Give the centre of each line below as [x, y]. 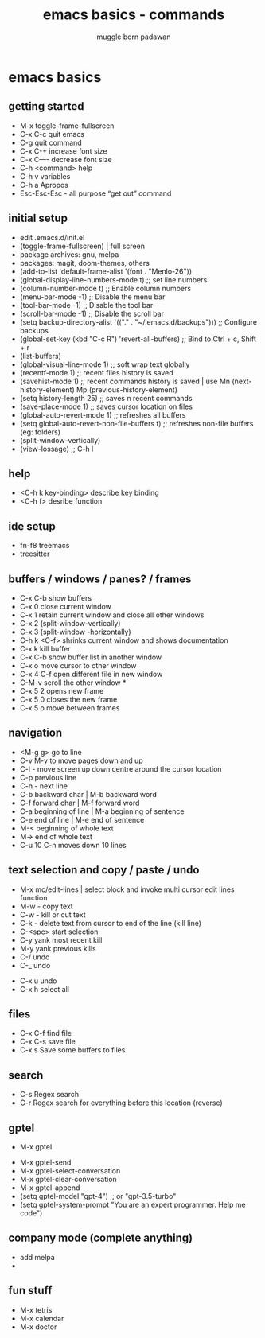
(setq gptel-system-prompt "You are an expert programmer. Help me [132, 1205]
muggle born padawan [134, 37]
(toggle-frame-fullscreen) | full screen [82, 246]
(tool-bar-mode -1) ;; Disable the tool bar [86, 305]
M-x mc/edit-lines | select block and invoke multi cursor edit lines [127, 889]
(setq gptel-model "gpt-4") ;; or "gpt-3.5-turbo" [98, 1196]
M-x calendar [42, 1318]
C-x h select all [45, 989]
